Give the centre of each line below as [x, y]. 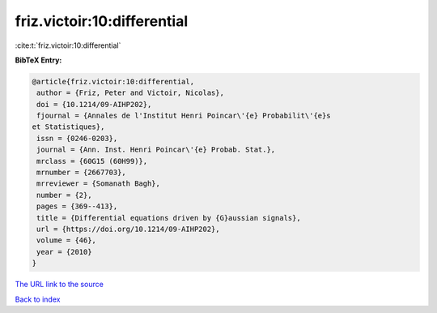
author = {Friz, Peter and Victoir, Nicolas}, [130, 93]
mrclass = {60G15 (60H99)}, [92, 161]
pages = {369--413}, [77, 206]
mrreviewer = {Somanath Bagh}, [99, 184]
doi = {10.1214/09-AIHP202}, [94, 104]
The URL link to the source [59, 285]
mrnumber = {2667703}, [82, 173]
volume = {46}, [67, 240]
